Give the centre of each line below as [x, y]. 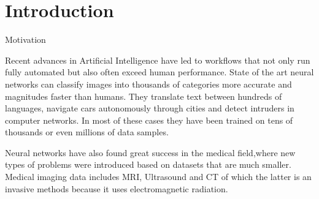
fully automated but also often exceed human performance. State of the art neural [159, 72]
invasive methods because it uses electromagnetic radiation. [117, 188]
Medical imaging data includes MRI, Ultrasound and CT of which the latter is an [158, 177]
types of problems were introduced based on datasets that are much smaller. [148, 164]
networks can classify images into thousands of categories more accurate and [148, 84]
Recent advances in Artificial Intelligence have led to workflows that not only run [158, 60]
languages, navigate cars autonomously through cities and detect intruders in [150, 108]
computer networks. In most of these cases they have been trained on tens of [149, 120]
